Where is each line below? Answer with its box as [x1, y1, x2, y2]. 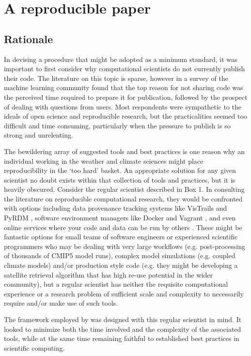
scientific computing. [4, 342, 65, 353]
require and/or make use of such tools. [4, 298, 118, 308]
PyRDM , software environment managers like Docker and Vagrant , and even [4, 213, 236, 223]
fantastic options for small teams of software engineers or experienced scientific [4, 232, 238, 242]
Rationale [4, 31, 53, 46]
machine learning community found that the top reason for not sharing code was [4, 82, 243, 93]
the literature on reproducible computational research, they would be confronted [4, 193, 243, 203]
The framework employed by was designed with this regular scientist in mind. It [4, 314, 242, 325]
